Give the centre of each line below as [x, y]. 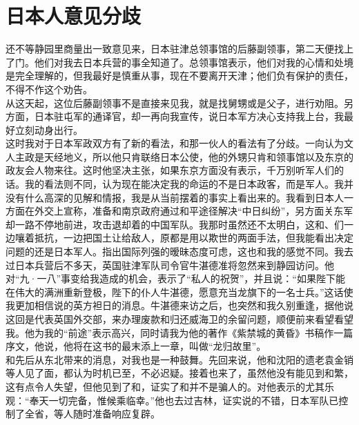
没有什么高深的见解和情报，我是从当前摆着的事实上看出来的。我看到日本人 [175, 197]
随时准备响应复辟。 [116, 414]
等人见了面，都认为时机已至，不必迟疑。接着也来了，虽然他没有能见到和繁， [179, 373]
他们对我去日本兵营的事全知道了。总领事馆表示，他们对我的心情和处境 [194, 62]
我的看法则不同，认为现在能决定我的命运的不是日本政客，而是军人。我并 [189, 184]
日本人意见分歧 [74, 16]
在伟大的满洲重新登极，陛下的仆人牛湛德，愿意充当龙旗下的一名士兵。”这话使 [179, 291]
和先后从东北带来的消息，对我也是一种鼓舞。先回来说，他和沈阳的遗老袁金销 [179, 359]
